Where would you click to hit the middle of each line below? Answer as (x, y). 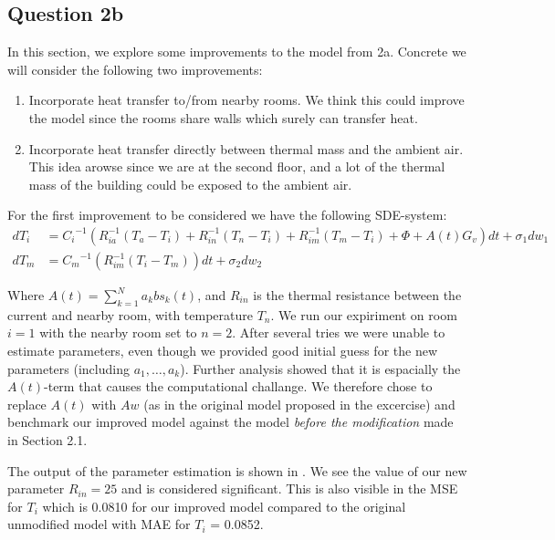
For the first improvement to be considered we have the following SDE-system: (227, 215)
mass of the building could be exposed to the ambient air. (190, 184)
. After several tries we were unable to (339, 332)
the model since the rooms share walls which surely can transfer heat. (223, 117)
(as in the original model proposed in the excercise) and (299, 404)
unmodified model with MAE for (99, 524)
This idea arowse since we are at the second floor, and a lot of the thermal (237, 166)
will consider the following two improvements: (135, 69)
